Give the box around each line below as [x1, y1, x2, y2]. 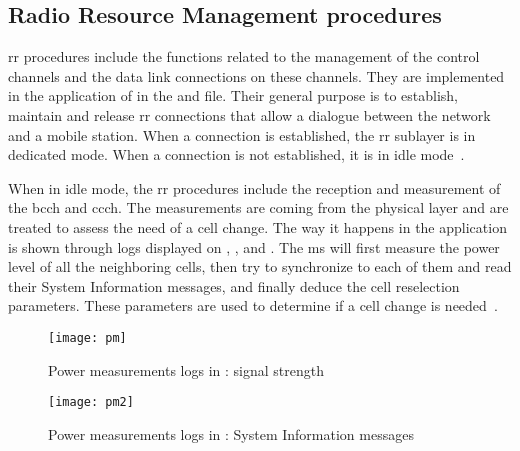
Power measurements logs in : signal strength [48, 359, 324, 380]
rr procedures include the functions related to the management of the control [8, 46, 480, 67]
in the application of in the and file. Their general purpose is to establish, [8, 85, 459, 106]
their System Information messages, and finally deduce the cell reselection [8, 275, 460, 296]
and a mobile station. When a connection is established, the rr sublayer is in [8, 124, 476, 145]
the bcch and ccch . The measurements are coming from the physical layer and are [8, 197, 509, 218]
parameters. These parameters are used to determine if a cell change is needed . [8, 295, 498, 316]
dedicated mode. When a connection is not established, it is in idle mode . [8, 144, 465, 165]
